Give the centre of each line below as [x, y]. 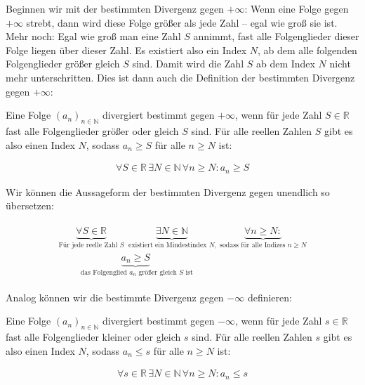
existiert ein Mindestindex [168, 245]
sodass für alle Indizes [253, 245]
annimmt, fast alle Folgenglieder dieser [276, 36]
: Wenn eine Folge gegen [297, 8]
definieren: [270, 297]
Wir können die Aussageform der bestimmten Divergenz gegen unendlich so [168, 191]
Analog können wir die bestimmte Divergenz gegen [115, 297]
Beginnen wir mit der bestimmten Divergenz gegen [115, 8]
